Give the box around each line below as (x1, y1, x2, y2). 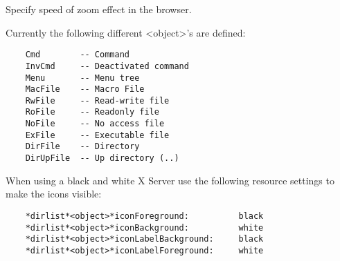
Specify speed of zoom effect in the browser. (6, 2, 192, 16)
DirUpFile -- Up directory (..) (25, 153, 179, 164)
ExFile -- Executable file (25, 130, 170, 140)
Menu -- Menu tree (25, 72, 140, 83)
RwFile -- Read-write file (25, 95, 170, 106)
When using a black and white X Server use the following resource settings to (6, 173, 334, 187)
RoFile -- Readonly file (25, 107, 159, 117)
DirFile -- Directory (25, 142, 140, 152)
